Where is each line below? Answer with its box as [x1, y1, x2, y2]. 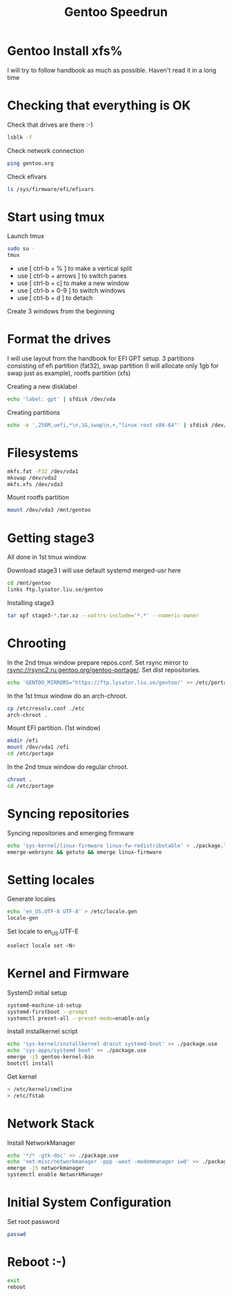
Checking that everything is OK [7, 98, 191, 114]
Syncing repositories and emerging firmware [7, 829, 135, 837]
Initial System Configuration [7, 1195, 172, 1210]
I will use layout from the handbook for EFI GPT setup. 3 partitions [7, 354, 195, 363]
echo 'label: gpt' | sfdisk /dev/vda [7, 396, 116, 403]
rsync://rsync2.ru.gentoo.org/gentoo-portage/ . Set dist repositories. [7, 665, 201, 674]
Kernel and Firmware [7, 966, 130, 982]
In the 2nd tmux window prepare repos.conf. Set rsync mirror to [7, 658, 188, 667]
